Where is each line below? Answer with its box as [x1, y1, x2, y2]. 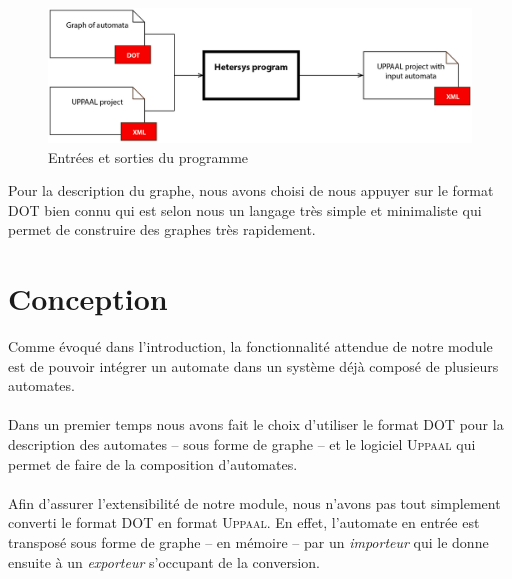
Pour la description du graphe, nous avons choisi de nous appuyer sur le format [8, 180, 494, 201]
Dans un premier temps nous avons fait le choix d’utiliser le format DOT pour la [8, 414, 504, 435]
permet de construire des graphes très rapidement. [8, 219, 316, 240]
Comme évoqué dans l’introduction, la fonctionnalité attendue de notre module [8, 336, 493, 357]
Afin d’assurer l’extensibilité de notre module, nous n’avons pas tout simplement [8, 492, 501, 513]
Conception [8, 278, 168, 319]
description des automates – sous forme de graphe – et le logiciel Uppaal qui [8, 434, 476, 455]
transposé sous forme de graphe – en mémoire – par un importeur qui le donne [8, 532, 489, 553]
